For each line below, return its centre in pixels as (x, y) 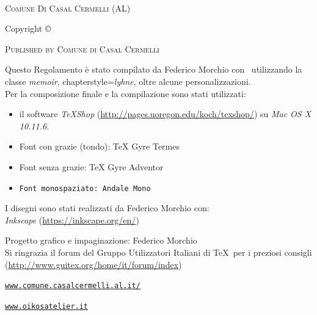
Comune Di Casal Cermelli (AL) (68, 8)
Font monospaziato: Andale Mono (85, 188)
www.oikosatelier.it (47, 306)
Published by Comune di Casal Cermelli (82, 49)
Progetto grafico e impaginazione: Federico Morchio (101, 240)
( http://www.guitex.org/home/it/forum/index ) (93, 264)
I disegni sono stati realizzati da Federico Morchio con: (107, 208)
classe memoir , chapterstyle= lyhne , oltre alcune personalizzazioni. (128, 81)
